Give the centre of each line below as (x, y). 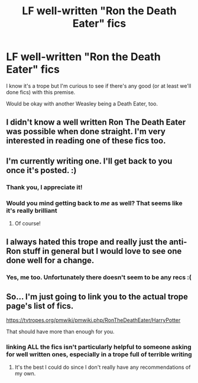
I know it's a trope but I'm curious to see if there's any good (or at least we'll (99, 86)
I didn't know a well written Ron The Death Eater (96, 122)
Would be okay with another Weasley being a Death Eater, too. (82, 103)
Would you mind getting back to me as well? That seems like (94, 203)
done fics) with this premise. (41, 92)
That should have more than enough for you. (60, 332)
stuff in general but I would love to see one (102, 251)
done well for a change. (50, 261)
